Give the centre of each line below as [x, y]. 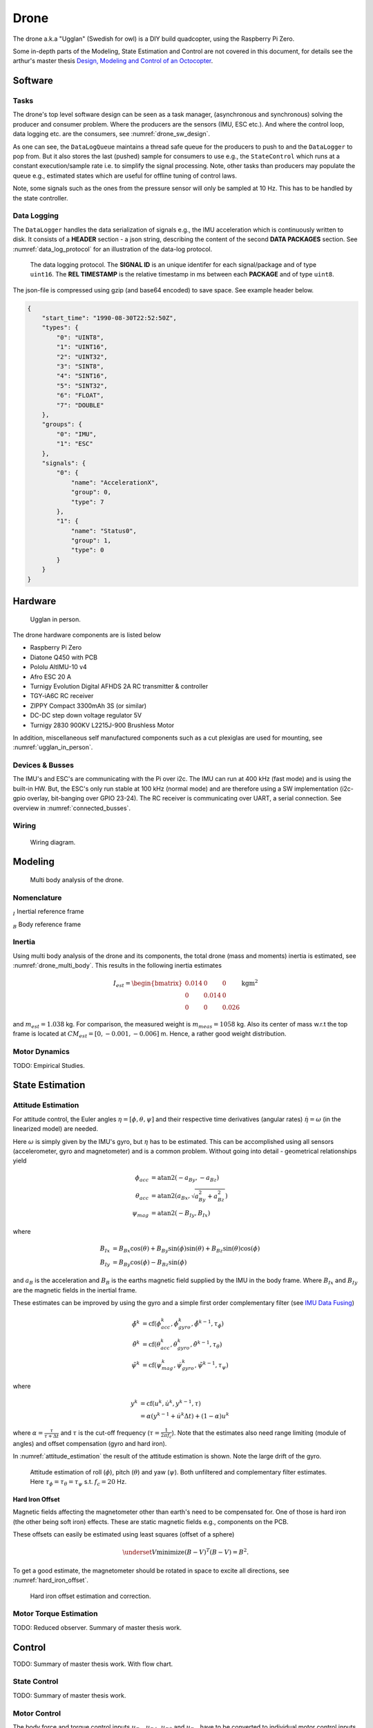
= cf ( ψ [152, 1365]
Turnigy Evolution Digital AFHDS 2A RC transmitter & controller [119, 686]
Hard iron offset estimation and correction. [90, 1596]
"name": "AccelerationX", [115, 482]
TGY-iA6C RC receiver [62, 696]
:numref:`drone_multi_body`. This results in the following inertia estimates [117, 966]
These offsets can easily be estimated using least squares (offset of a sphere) [124, 1534]
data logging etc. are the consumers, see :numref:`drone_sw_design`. [112, 134]
